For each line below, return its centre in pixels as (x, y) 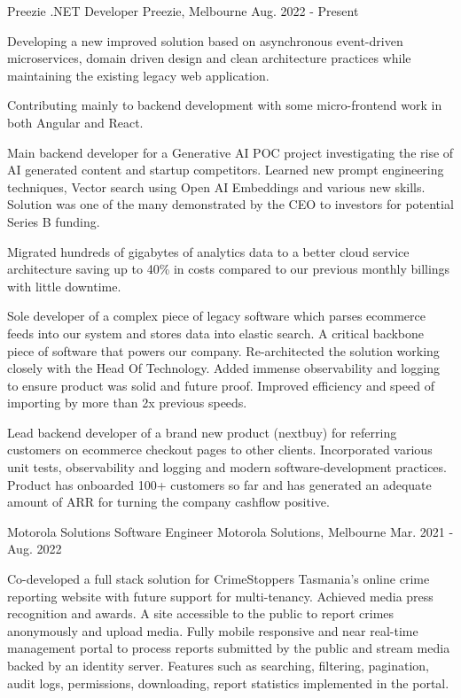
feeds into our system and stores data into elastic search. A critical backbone (216, 333)
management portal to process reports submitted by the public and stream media (229, 648)
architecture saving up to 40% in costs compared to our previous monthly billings (229, 269)
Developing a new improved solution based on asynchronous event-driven (205, 40)
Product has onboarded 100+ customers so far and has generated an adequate (219, 484)
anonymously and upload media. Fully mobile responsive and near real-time (213, 630)
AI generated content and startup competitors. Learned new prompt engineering (226, 170)
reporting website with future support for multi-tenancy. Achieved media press (220, 596)
